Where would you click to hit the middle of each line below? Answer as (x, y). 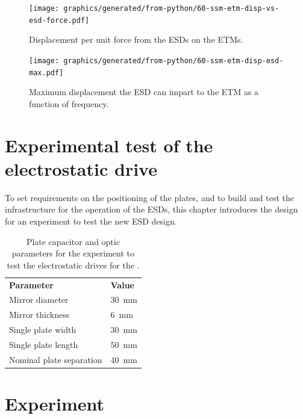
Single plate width (43, 330)
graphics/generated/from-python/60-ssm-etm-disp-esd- (173, 61)
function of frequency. (69, 103)
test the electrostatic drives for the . (73, 265)
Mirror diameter (39, 300)
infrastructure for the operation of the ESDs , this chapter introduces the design (151, 209)
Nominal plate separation (56, 359)
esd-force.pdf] (59, 20)
